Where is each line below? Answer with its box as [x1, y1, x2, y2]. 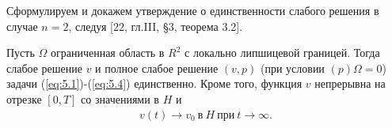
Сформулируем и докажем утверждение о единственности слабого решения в [6, 2, 379, 18]
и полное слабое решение [95, 59, 219, 76]
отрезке [6, 90, 42, 107]
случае [6, 17, 38, 34]
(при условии [260, 59, 325, 76]
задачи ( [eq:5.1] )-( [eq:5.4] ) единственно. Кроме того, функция [6, 75, 303, 92]
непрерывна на [314, 75, 386, 92]
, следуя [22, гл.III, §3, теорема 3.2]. [68, 17, 243, 34]
